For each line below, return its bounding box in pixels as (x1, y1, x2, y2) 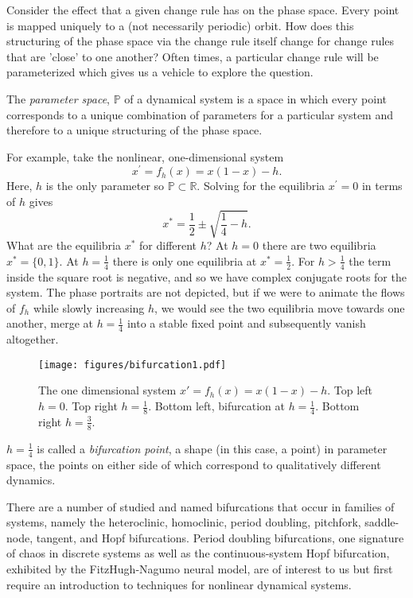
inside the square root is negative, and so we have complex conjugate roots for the (6, 268, 407, 285)
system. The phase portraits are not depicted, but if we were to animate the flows (6, 284, 405, 301)
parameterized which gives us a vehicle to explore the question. (6, 64, 314, 80)
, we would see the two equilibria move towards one (154, 299, 405, 316)
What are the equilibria (6, 237, 121, 254)
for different (139, 237, 197, 254)
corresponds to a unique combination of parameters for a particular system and (6, 106, 394, 122)
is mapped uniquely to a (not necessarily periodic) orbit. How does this (6, 17, 354, 33)
